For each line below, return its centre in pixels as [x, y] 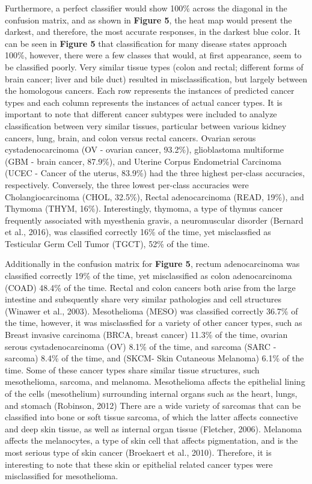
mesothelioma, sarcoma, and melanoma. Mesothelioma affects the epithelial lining [155, 381]
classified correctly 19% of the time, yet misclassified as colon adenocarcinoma [148, 276]
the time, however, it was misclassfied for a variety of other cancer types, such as [154, 323]
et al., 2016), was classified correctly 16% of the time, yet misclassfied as [138, 232]
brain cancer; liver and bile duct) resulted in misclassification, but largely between [156, 78]
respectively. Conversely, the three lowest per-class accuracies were [127, 184]
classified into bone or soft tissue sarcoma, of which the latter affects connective [151, 417]
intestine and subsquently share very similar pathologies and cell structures [143, 299]
